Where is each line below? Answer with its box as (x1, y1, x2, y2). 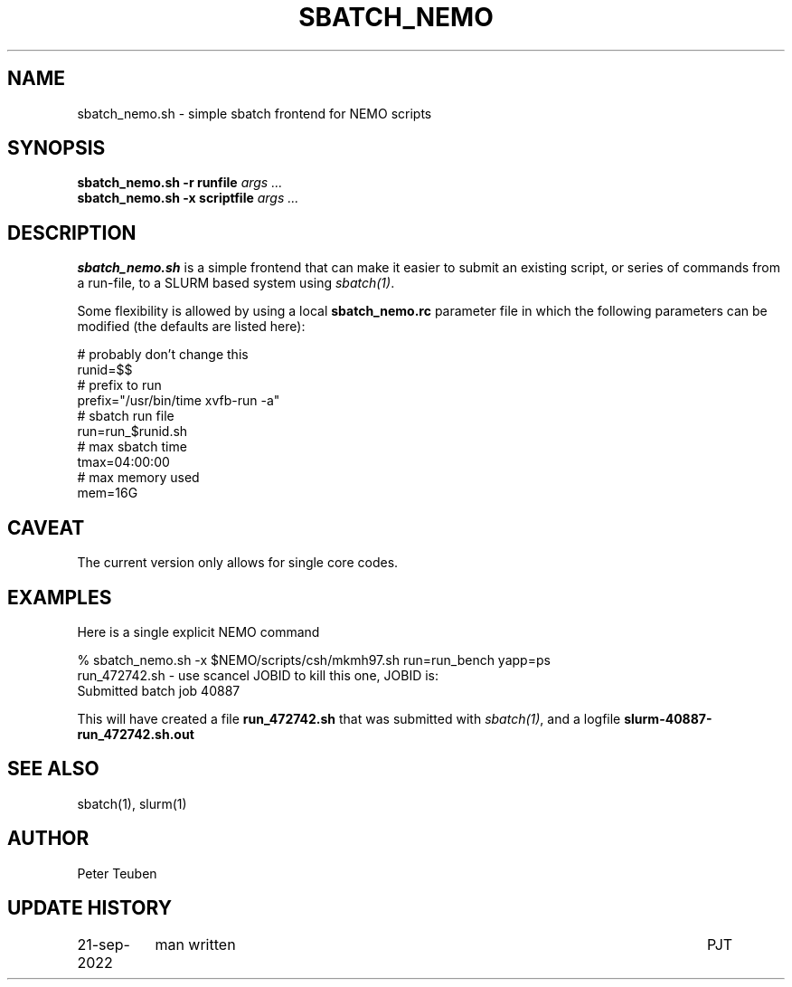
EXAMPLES (7, 585, 112, 609)
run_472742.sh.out (77, 726, 194, 742)
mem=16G (77, 485, 138, 501)
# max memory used (77, 470, 200, 486)
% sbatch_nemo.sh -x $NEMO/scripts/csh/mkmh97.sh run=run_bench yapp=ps (77, 651, 551, 668)
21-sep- (77, 935, 130, 954)
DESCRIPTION (7, 221, 137, 244)
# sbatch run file (77, 408, 174, 424)
